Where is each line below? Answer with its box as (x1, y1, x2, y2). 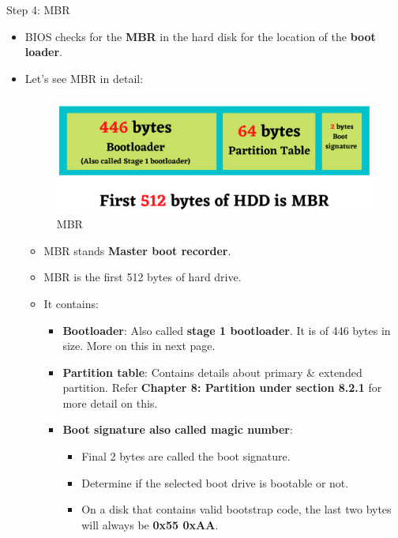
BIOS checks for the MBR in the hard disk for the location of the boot (24, 28, 376, 44)
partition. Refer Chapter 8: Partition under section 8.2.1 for (62, 379, 382, 396)
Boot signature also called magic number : (62, 421, 293, 438)
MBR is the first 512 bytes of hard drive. (43, 269, 242, 285)
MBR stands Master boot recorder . (43, 242, 231, 258)
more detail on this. (62, 394, 158, 411)
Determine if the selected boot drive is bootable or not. (81, 474, 349, 491)
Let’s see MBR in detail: (24, 70, 144, 86)
